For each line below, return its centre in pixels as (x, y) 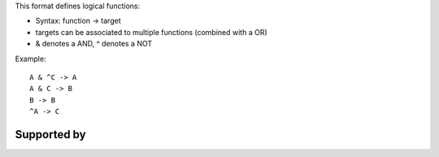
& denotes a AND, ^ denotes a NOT (94, 44)
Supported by (50, 134)
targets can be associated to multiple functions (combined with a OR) (151, 32)
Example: (30, 59)
